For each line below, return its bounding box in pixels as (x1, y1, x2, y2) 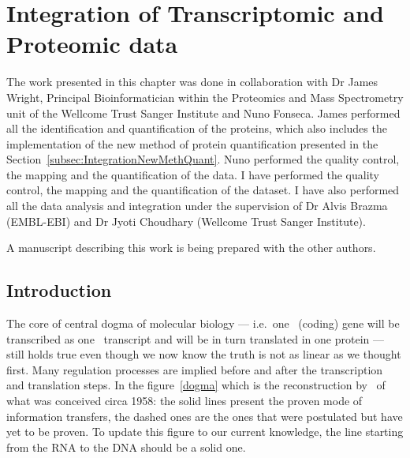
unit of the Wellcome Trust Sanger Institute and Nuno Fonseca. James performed (6, 104, 401, 121)
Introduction (6, 278, 112, 302)
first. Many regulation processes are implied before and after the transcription (6, 361, 383, 377)
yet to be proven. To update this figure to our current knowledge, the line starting (6, 423, 404, 440)
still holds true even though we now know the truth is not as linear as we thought (6, 346, 401, 362)
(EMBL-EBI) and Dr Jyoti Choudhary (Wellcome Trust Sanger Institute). (6, 212, 366, 229)
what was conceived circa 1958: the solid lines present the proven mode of (6, 392, 363, 409)
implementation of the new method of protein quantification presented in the (6, 135, 378, 152)
